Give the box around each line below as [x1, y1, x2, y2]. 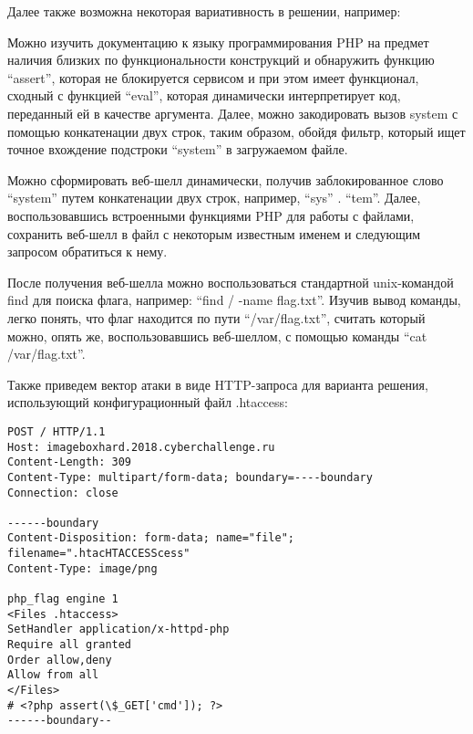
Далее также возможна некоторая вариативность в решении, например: [7, 2, 401, 20]
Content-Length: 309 [7, 456, 132, 469]
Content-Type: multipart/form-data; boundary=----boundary [7, 470, 373, 484]
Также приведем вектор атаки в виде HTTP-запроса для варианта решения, [7, 374, 428, 393]
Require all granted [7, 638, 132, 652]
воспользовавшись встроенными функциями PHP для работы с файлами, [7, 205, 415, 225]
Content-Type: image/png [7, 561, 158, 575]
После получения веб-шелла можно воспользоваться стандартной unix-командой [7, 272, 454, 291]
